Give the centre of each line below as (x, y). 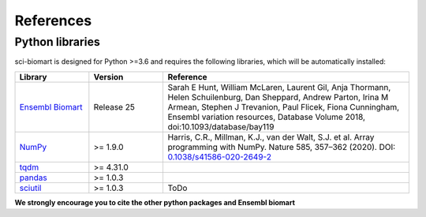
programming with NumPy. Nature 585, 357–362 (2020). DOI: (282, 147)
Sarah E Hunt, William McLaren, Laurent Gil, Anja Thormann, (279, 87)
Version (108, 77)
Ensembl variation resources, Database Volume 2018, (267, 117)
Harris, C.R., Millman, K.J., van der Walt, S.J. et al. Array (271, 137)
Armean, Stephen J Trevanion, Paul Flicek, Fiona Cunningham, (284, 107)
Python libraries (57, 42)
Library (33, 77)
